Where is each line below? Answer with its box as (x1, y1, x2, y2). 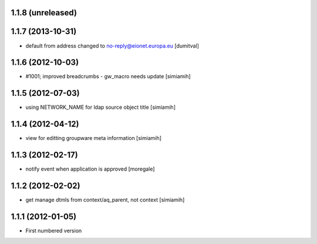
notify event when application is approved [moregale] (25, 165, 155, 173)
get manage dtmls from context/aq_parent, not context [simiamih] (25, 196, 185, 203)
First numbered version (25, 227, 82, 234)
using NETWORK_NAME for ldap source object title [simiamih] (25, 103, 176, 111)
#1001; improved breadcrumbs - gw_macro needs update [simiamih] (25, 73, 191, 80)
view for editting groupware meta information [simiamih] (25, 135, 161, 142)
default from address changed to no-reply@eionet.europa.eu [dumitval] (25, 42, 200, 49)
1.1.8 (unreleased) (11, 8, 77, 18)
